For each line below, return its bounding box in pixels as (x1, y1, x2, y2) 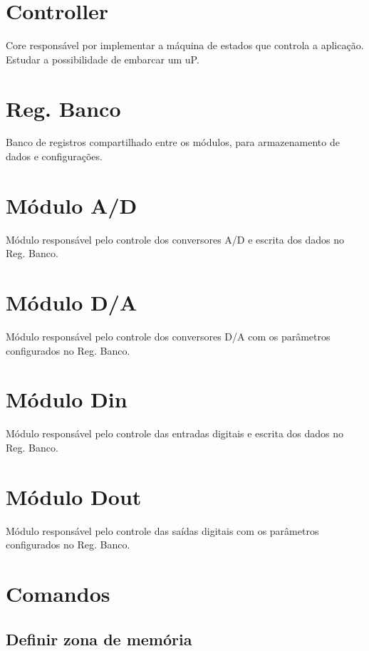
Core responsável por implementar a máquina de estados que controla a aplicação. (6, 38, 364, 53)
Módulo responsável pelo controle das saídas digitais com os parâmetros (6, 523, 319, 538)
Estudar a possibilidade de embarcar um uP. (6, 51, 199, 66)
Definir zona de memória (6, 627, 192, 650)
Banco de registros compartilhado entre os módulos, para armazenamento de (6, 135, 340, 150)
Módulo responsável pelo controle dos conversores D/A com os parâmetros (6, 329, 331, 344)
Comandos (6, 579, 110, 608)
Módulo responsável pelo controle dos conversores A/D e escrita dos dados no (6, 231, 345, 246)
